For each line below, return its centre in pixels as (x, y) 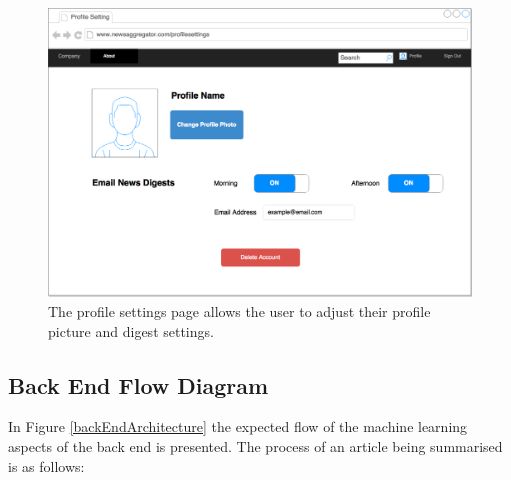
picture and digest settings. (131, 330)
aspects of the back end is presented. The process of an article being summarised (255, 446)
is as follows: (46, 465)
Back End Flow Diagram (138, 384)
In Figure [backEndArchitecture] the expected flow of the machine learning (238, 426)
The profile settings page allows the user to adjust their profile (239, 311)
